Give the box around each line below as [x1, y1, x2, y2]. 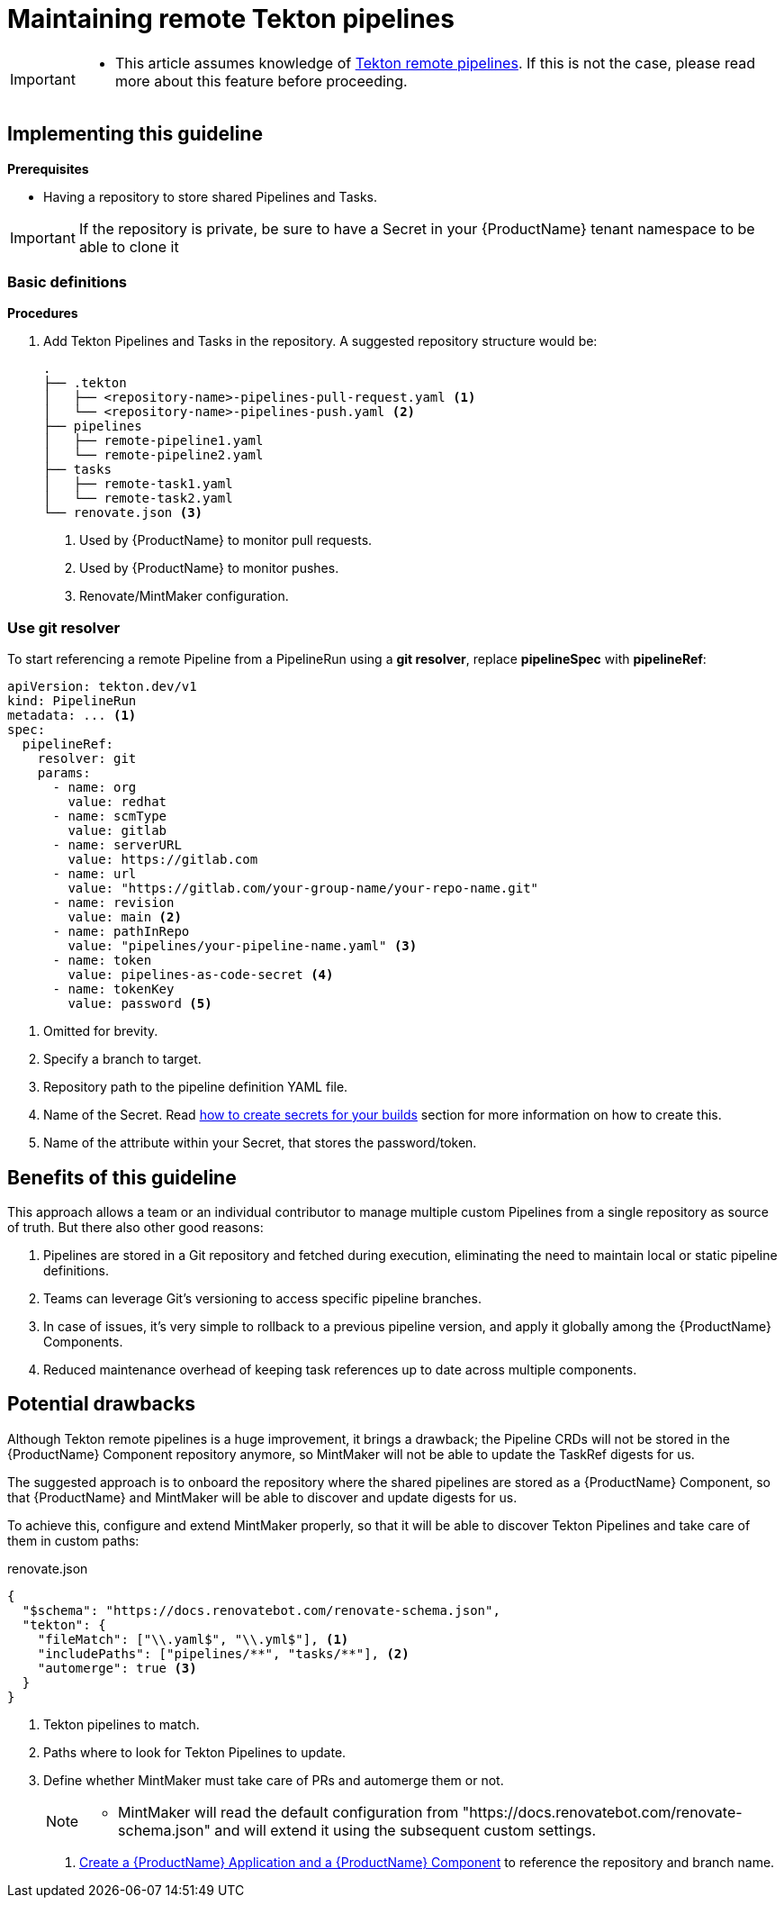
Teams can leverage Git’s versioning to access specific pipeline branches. [43, 1290, 482, 1306]
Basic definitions [7, 272, 127, 291]
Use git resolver [7, 618, 121, 637]
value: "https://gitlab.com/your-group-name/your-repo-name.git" [68, 881, 539, 896]
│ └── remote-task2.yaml [43, 491, 233, 506]
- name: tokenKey [52, 982, 175, 997]
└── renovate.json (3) [43, 505, 203, 521]
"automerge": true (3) [37, 1660, 197, 1675]
